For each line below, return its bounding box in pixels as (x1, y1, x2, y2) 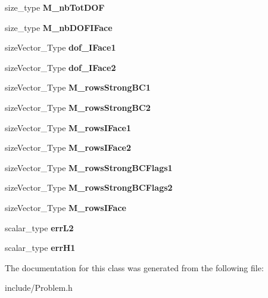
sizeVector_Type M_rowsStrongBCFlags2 (5, 181, 173, 194)
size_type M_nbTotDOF (5, 1, 105, 13)
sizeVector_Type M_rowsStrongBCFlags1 (5, 161, 173, 173)
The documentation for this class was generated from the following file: (5, 261, 264, 274)
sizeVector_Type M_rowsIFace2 (5, 141, 132, 154)
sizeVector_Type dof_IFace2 (5, 61, 116, 73)
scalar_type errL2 (5, 221, 74, 234)
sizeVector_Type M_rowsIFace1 (5, 121, 132, 134)
